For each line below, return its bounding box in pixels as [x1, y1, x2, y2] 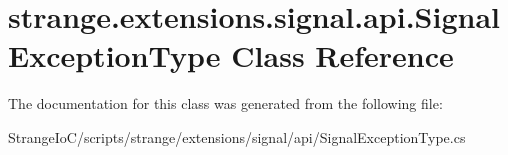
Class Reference [231, 35, 454, 76]
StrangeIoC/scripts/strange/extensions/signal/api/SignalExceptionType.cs [8, 126, 466, 147]
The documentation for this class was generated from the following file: [8, 93, 443, 114]
